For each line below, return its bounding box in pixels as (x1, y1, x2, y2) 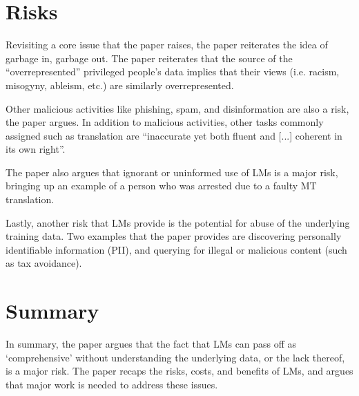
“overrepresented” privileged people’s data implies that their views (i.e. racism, (6, 64, 340, 79)
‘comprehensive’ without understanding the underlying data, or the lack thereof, (6, 350, 345, 364)
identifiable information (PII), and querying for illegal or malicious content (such (6, 242, 347, 256)
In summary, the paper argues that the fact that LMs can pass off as (6, 337, 297, 351)
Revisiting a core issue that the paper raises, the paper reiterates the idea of (6, 37, 328, 52)
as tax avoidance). (6, 256, 82, 270)
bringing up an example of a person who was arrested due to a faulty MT (6, 178, 317, 193)
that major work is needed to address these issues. (6, 377, 218, 391)
